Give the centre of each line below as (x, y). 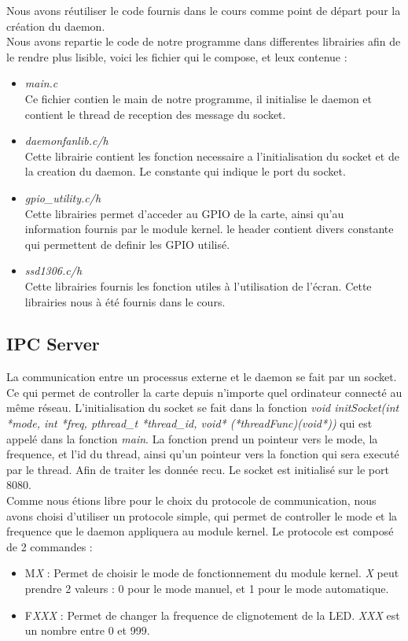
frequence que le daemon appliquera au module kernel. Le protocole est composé (200, 531)
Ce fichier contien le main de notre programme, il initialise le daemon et (198, 98)
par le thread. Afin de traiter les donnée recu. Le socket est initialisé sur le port (198, 469)
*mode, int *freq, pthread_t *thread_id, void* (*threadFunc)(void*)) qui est (189, 423)
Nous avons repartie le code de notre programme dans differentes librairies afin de (204, 41)
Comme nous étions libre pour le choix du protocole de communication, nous (191, 500)
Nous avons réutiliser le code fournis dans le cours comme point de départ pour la (204, 10)
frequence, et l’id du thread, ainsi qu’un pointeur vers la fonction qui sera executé (203, 454)
